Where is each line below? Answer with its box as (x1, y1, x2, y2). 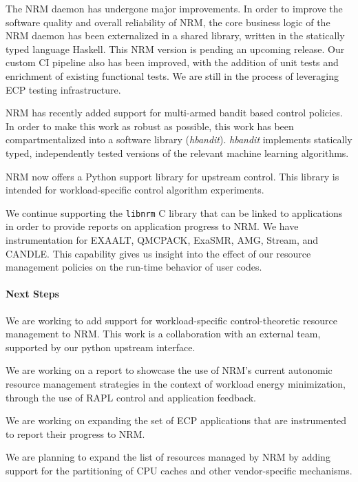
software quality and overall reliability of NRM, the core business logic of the (6, 14, 330, 29)
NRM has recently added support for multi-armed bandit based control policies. (6, 105, 343, 120)
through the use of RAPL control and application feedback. (6, 390, 256, 404)
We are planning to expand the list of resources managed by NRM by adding (6, 450, 330, 464)
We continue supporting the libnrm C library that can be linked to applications (6, 205, 343, 220)
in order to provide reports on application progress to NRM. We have (6, 219, 299, 233)
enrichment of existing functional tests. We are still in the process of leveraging (6, 68, 339, 83)
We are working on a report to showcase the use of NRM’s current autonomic (6, 363, 333, 377)
